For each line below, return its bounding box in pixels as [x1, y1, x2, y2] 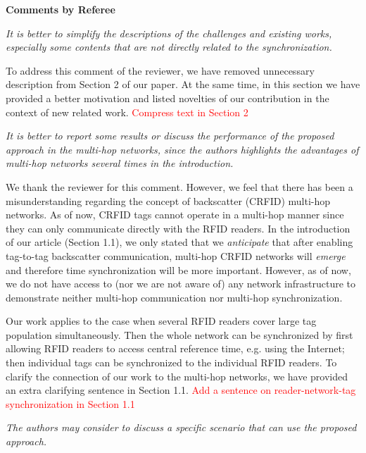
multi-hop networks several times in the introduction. [6, 156, 234, 170]
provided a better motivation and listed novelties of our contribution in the [6, 90, 329, 105]
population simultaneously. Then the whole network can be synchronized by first [6, 327, 353, 342]
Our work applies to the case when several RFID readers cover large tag [6, 314, 317, 328]
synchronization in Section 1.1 [6, 396, 135, 411]
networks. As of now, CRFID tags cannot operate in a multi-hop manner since [6, 207, 344, 222]
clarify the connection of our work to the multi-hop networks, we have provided [6, 368, 348, 383]
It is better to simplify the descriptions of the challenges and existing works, [6, 25, 332, 40]
